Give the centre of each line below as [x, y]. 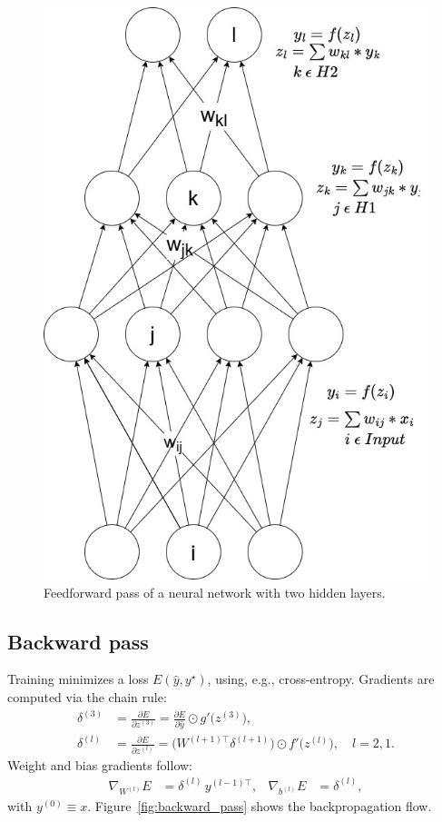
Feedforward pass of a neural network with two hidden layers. [215, 592]
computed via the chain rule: [87, 696]
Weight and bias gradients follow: [100, 764]
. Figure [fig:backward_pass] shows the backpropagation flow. [260, 806]
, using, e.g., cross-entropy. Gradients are [321, 679]
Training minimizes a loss [78, 679]
